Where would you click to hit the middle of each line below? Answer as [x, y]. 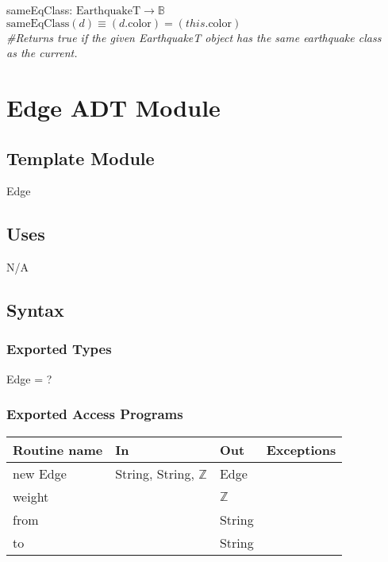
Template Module [81, 158]
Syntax [35, 310]
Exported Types [59, 349]
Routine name [58, 449]
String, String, [155, 473]
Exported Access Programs [95, 414]
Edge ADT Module [113, 107]
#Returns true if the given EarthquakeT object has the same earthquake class [194, 37]
